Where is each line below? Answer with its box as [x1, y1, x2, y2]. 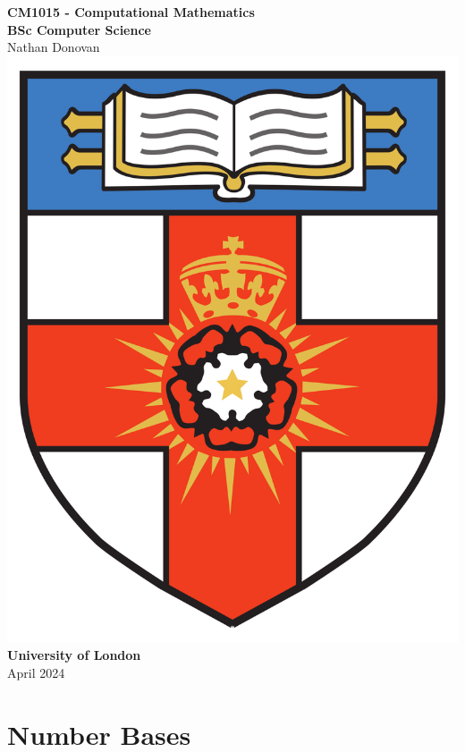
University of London [7, 646, 141, 664]
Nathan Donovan [7, 38, 100, 56]
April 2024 [7, 663, 65, 681]
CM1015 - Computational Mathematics [7, 3, 255, 21]
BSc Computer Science [7, 20, 151, 38]
